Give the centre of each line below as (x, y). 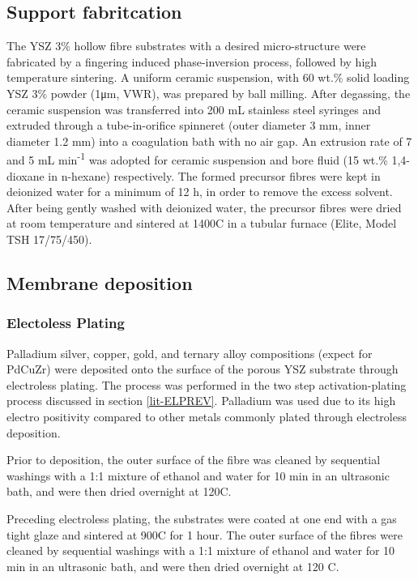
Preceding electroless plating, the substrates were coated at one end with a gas (202, 518)
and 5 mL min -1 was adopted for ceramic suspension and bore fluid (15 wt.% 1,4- (209, 159)
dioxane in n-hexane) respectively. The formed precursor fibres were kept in (194, 175)
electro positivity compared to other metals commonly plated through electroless (207, 416)
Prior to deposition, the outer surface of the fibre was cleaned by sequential (194, 460)
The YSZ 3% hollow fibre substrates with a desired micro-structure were (186, 46)
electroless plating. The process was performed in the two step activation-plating (207, 384)
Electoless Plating (66, 323)
